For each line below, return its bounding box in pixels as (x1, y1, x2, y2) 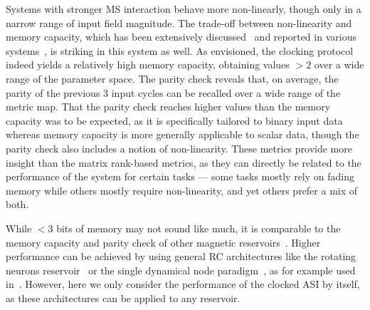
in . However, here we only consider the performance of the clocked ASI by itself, (6, 277, 360, 291)
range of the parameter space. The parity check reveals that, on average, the (6, 71, 339, 86)
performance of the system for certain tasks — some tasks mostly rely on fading (6, 169, 354, 184)
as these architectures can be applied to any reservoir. (6, 290, 240, 305)
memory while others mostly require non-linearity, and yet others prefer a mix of (6, 182, 358, 197)
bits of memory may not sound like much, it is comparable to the (56, 220, 341, 235)
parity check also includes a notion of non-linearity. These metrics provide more (6, 140, 352, 155)
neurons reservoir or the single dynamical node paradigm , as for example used (6, 262, 356, 277)
